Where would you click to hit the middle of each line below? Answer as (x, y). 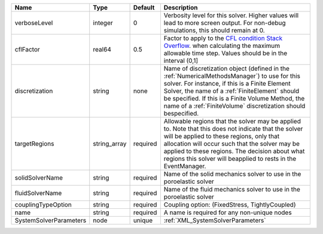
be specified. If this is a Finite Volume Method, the (234, 98)
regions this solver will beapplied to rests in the (230, 159)
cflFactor (27, 49)
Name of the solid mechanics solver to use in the (232, 174)
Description (181, 7)
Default (144, 7)
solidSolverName (39, 178)
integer (103, 23)
